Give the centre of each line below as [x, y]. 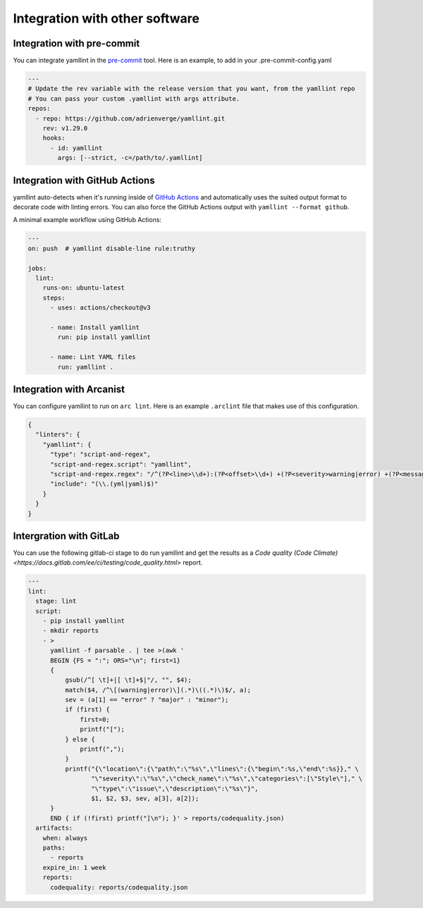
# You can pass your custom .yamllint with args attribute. [134, 98]
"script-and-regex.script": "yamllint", [121, 464]
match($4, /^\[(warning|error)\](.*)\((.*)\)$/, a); [158, 690]
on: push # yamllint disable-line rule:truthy [111, 248]
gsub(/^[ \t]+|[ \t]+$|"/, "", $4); [128, 680]
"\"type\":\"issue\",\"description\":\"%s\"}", [174, 789]
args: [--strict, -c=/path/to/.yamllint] [130, 158]
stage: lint [56, 601]
